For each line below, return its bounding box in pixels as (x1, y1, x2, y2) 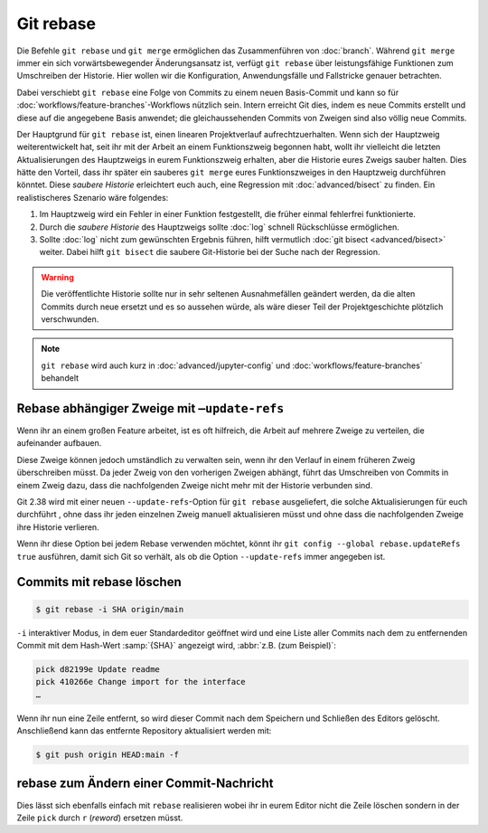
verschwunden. (41, 313, 99, 325)
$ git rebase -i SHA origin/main (35, 604, 184, 614)
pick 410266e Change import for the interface (35, 677, 246, 687)
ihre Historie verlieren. (16, 521, 99, 533)
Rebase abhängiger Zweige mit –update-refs (16, 401, 285, 416)
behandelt (41, 373, 80, 383)
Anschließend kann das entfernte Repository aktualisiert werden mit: (16, 725, 272, 736)
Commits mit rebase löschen (16, 574, 182, 590)
